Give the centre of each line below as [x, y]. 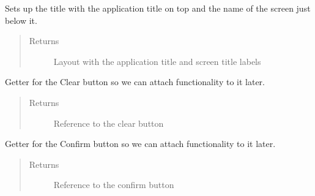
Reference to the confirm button [114, 185]
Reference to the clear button [109, 123]
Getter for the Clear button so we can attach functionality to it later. [135, 82]
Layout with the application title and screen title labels [157, 61]
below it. [21, 20]
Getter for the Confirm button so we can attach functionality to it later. [140, 144]
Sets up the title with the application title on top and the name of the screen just [158, 8]
